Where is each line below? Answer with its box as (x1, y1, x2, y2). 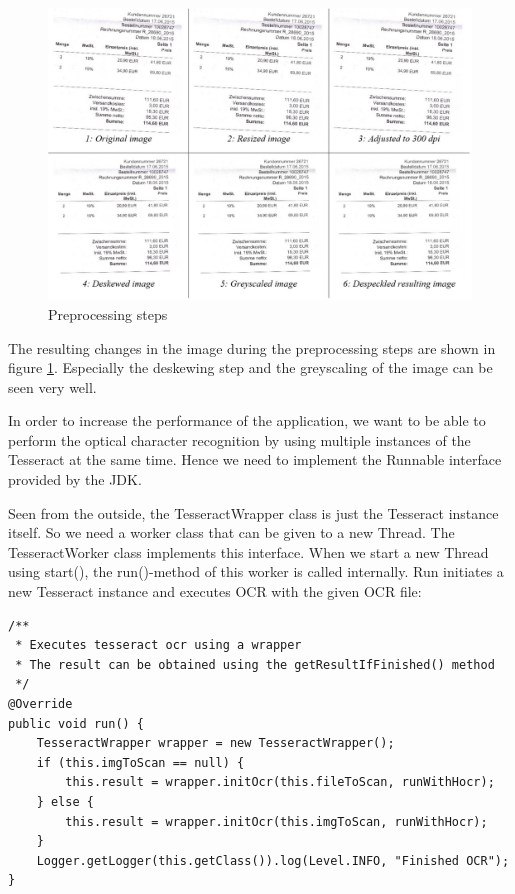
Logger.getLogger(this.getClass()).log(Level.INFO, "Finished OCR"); (36, 853, 510, 868)
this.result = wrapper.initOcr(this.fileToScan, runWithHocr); (65, 775, 495, 790)
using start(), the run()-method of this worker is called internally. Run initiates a (8, 561, 504, 582)
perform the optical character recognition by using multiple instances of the (8, 429, 471, 450)
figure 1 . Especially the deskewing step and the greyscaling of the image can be (8, 357, 493, 378)
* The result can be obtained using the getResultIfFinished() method (15, 657, 495, 672)
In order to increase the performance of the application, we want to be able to (8, 410, 486, 431)
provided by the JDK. (8, 469, 142, 490)
